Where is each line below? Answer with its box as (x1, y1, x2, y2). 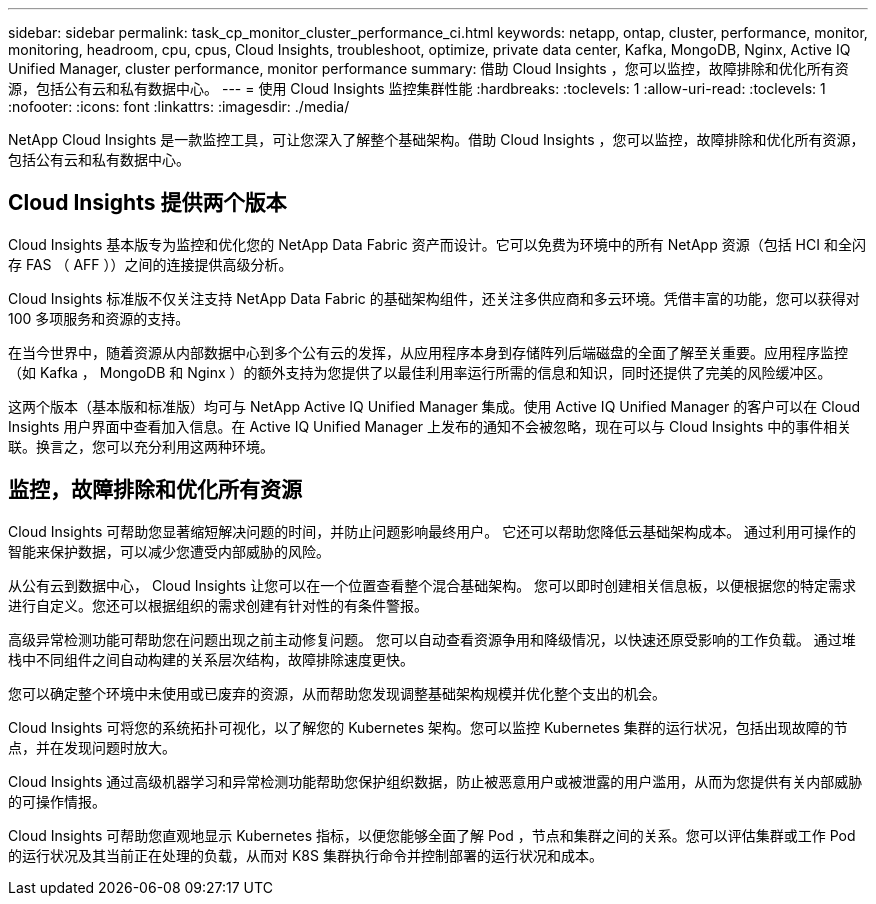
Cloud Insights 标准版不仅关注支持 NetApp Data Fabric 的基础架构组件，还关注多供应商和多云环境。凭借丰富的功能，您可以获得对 (8, 289, 860, 307)
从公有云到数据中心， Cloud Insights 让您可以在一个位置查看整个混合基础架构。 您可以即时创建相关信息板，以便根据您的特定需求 (8, 576, 857, 594)
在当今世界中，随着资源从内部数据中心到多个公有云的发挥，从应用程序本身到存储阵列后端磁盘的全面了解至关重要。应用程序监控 (8, 343, 848, 361)
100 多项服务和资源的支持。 (8, 309, 190, 327)
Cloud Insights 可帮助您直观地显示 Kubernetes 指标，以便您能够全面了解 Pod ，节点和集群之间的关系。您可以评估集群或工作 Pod (8, 826, 856, 844)
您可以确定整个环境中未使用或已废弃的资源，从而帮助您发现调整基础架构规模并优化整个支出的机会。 (8, 684, 666, 702)
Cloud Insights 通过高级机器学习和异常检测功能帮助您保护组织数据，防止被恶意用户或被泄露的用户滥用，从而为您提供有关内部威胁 (8, 772, 863, 790)
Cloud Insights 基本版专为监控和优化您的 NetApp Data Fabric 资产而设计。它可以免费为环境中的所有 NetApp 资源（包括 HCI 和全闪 (8, 235, 866, 253)
